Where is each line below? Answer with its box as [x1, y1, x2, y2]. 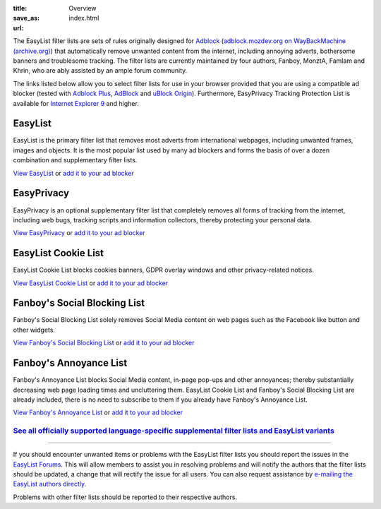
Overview [68, 4, 97, 12]
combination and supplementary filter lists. [13, 156, 138, 164]
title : [13, 4, 28, 12]
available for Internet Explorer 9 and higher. [13, 99, 139, 107]
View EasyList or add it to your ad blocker [13, 169, 134, 177]
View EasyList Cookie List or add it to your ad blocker [13, 279, 169, 287]
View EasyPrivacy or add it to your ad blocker [13, 229, 146, 237]
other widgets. [13, 325, 56, 334]
